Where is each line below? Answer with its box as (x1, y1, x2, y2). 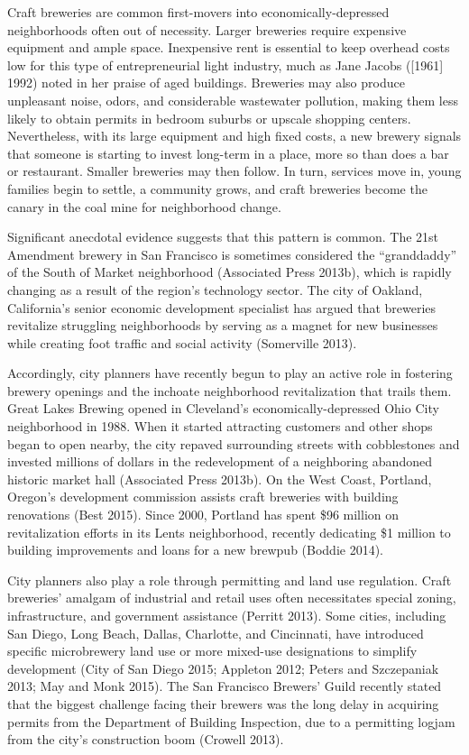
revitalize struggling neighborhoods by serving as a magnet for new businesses (7, 316, 438, 335)
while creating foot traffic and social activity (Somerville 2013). (7, 333, 357, 352)
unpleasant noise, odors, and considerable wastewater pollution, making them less (7, 90, 458, 109)
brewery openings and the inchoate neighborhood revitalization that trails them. (7, 381, 452, 400)
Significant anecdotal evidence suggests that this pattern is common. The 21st (7, 227, 439, 246)
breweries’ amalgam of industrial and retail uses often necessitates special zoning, (7, 588, 456, 607)
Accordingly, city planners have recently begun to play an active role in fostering (7, 364, 453, 382)
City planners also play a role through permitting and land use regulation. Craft (7, 570, 452, 589)
